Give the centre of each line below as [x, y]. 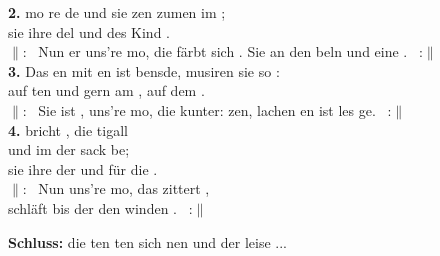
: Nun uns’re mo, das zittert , [116, 188]
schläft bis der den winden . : [100, 207]
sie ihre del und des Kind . [89, 31]
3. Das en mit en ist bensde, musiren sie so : [144, 70]
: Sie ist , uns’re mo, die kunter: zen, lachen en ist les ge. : [207, 109]
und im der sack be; [69, 149]
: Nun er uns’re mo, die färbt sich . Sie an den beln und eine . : [222, 51]
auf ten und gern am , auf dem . [106, 90]
